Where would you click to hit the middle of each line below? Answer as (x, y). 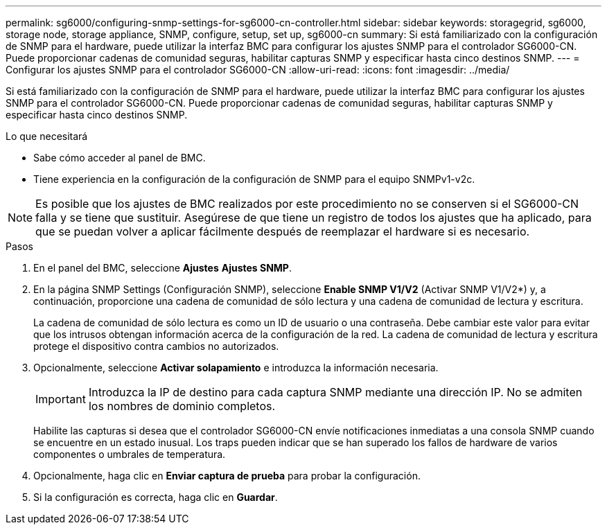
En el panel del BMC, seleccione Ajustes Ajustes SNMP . (162, 268)
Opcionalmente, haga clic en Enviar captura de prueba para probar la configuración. (227, 476)
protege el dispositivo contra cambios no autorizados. (156, 346)
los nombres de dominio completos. (182, 406)
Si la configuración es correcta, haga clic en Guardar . (156, 497)
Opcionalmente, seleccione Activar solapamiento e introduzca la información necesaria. (236, 368)
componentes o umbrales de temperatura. (130, 454)
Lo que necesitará (47, 136)
